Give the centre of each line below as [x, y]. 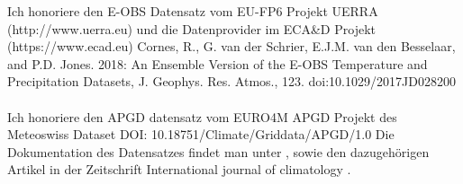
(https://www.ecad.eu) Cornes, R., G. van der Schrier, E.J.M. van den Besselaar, [231, 46]
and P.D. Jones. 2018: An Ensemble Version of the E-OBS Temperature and [218, 63]
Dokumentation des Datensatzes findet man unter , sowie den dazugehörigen [218, 151]
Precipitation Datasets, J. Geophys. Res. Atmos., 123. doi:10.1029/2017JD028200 [231, 81]
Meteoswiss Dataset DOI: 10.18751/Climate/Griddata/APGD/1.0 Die [201, 134]
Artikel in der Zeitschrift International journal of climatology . [179, 169]
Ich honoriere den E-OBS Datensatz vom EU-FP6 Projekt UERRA [193, 11]
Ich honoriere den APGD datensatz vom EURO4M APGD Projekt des [202, 116]
